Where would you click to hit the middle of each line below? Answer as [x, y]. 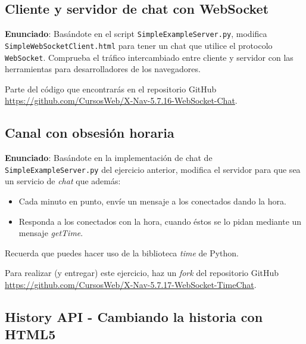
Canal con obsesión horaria [90, 133]
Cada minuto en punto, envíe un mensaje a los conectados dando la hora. [152, 201]
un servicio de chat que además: [63, 181]
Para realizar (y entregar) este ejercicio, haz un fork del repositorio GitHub [142, 273]
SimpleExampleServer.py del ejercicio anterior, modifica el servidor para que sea [153, 169]
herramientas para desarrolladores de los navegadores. [103, 69]
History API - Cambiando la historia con [134, 316]
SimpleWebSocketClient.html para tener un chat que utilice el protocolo [139, 45]
